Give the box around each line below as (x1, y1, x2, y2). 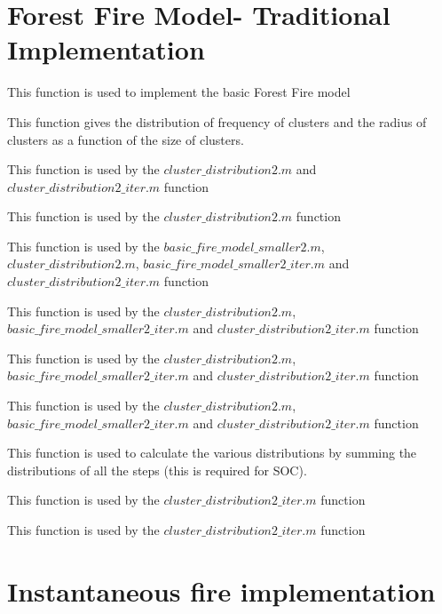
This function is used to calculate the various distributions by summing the (7, 443, 417, 462)
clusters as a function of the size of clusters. (7, 130, 244, 148)
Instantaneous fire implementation (7, 572, 436, 609)
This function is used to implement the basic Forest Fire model (7, 83, 351, 101)
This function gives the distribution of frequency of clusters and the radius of (7, 112, 427, 131)
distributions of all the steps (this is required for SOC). (7, 460, 307, 479)
